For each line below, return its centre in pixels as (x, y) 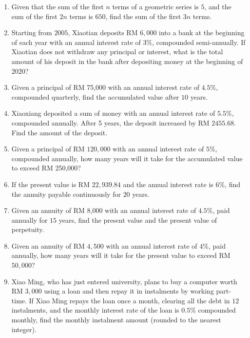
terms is (81, 16)
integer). (24, 329)
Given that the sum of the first (58, 6)
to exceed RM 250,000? (46, 168)
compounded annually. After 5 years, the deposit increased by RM (110, 122)
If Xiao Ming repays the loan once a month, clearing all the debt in (129, 300)
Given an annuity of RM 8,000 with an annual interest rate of (104, 210)
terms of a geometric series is (155, 6)
